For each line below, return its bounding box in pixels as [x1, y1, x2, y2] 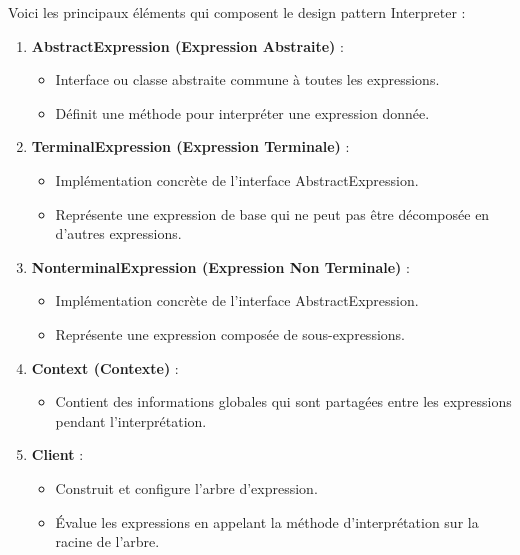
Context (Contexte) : [31, 357, 179, 378]
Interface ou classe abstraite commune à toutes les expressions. [55, 69, 440, 90]
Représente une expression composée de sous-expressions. [55, 323, 405, 344]
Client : [31, 444, 84, 465]
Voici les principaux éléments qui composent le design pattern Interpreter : [8, 2, 466, 22]
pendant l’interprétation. [55, 410, 207, 431]
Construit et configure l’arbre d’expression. [55, 477, 318, 498]
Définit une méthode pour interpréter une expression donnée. [55, 102, 430, 123]
